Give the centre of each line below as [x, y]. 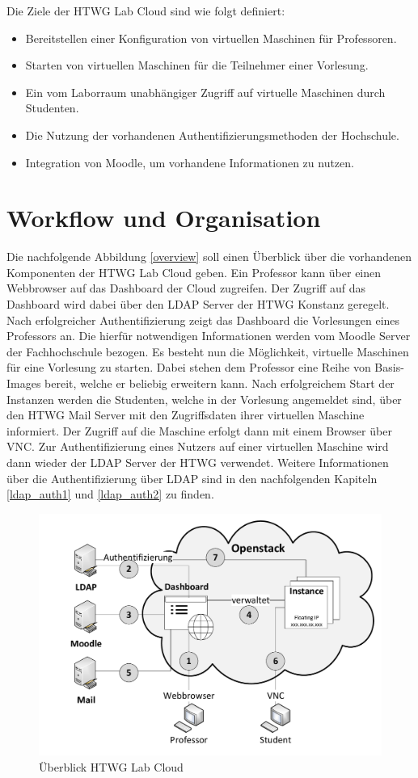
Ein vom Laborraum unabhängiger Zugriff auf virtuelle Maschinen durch [205, 92]
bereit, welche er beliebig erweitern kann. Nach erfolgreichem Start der [220, 383]
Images [24, 383]
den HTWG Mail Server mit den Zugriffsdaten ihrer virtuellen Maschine [186, 415]
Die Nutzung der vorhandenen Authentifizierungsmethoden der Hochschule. [212, 135]
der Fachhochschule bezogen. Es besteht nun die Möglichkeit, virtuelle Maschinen [208, 351]
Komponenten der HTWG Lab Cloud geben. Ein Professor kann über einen [194, 272]
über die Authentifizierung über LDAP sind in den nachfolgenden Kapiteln [192, 478]
